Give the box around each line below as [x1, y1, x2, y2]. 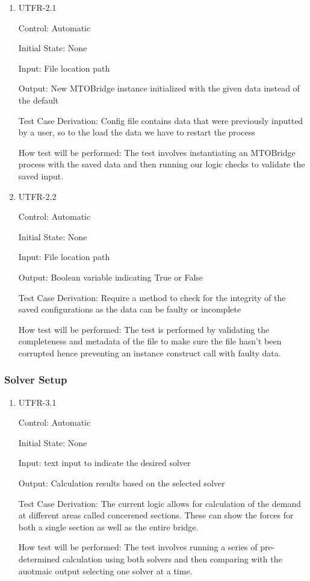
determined [18, 553, 60, 565]
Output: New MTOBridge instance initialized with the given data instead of [18, 82, 300, 95]
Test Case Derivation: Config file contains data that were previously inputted [18, 114, 303, 126]
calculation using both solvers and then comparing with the [62, 553, 282, 565]
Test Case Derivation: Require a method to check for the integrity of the [18, 291, 286, 303]
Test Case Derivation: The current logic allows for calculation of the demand [18, 497, 301, 509]
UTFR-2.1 [18, 1, 57, 13]
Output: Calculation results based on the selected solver [18, 477, 225, 489]
